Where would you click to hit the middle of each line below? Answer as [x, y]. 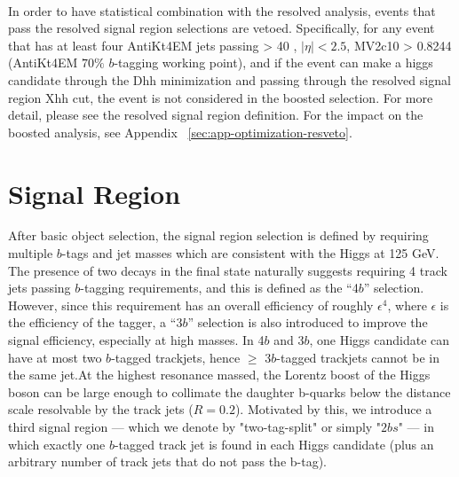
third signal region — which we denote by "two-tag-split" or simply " [195, 426]
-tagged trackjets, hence [176, 357]
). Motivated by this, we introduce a [333, 409]
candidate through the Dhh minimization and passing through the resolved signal [229, 79]
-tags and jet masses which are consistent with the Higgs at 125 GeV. [250, 253]
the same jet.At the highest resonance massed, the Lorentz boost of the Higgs [219, 375]
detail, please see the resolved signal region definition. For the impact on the [216, 115]
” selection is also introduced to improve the [308, 322]
